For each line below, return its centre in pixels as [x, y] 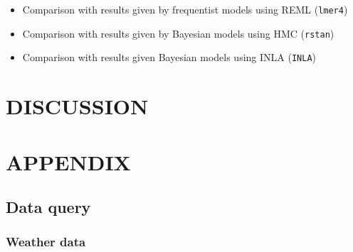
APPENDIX [68, 161]
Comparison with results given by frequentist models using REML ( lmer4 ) [185, 9]
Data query [48, 207]
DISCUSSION [77, 106]
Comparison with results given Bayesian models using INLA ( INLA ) [169, 57]
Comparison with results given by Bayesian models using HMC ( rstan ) [178, 33]
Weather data [46, 242]
